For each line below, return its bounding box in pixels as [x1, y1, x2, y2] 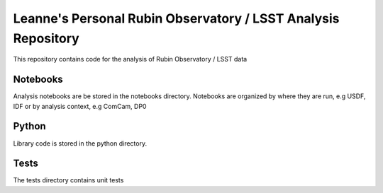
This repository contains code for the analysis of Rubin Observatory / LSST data [13, 55, 248, 64]
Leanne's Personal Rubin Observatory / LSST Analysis [13, 11, 340, 26]
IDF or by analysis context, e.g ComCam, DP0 [13, 102, 147, 110]
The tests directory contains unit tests [13, 176, 124, 185]
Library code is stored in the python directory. [13, 139, 148, 148]
